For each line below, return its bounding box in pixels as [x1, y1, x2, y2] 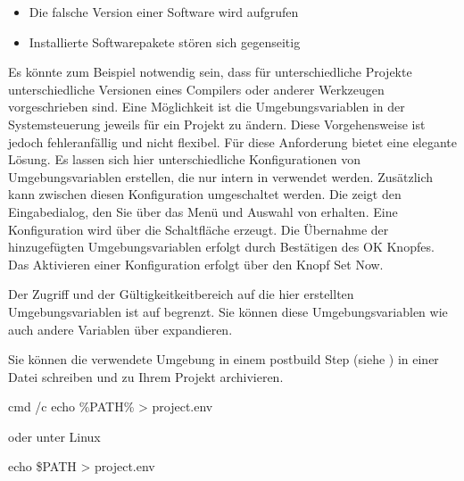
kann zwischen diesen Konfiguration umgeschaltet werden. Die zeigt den [8, 185, 402, 203]
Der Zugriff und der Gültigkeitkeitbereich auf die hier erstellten [8, 285, 354, 303]
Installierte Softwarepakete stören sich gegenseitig [29, 32, 301, 51]
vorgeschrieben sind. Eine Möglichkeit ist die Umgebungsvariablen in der [8, 97, 405, 116]
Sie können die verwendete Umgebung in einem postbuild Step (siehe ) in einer [8, 350, 439, 369]
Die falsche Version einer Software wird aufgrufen [29, 3, 299, 21]
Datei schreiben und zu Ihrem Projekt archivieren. [8, 367, 284, 386]
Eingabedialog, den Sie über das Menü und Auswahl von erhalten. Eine [8, 202, 398, 220]
